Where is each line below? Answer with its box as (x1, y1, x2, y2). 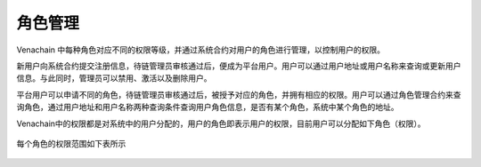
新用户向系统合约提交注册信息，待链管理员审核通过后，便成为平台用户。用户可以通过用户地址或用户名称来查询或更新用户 (16, 60, 461, 71)
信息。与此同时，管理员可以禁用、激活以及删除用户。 (16, 73, 212, 83)
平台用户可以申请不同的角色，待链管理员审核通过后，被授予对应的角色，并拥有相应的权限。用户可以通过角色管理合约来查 (16, 89, 461, 99)
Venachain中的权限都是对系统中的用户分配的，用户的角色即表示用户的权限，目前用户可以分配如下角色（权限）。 (16, 118, 427, 129)
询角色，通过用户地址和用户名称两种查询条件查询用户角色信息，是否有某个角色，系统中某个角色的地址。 (16, 102, 399, 113)
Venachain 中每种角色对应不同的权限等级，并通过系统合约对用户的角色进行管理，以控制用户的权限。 (16, 44, 385, 55)
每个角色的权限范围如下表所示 (16, 138, 126, 148)
